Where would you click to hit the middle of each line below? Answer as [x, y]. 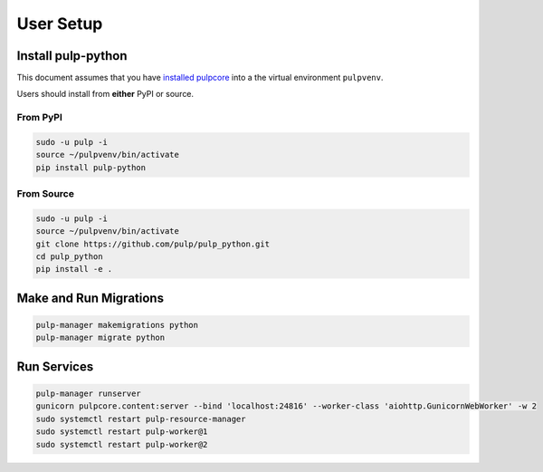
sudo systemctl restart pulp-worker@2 [122, 444]
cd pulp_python [69, 257]
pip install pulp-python [91, 167]
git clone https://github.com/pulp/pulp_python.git [153, 244]
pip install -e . [74, 269]
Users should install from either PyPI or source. [105, 94]
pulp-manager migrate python [100, 338]
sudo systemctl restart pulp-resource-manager [141, 419]
